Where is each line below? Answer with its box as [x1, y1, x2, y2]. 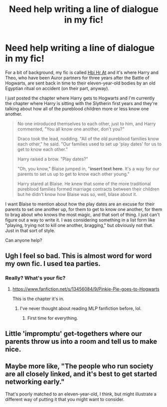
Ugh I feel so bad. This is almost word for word [5, 251, 152, 260]
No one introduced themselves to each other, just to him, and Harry [17, 120, 156, 126]
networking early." [5, 377, 65, 386]
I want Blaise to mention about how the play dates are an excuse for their [5, 201, 155, 207]
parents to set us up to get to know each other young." [17, 171, 130, 177]
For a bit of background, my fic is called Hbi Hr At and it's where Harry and [5, 69, 159, 75]
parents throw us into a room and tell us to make [5, 337, 158, 346]
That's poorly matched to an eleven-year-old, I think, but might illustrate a [5, 391, 157, 397]
